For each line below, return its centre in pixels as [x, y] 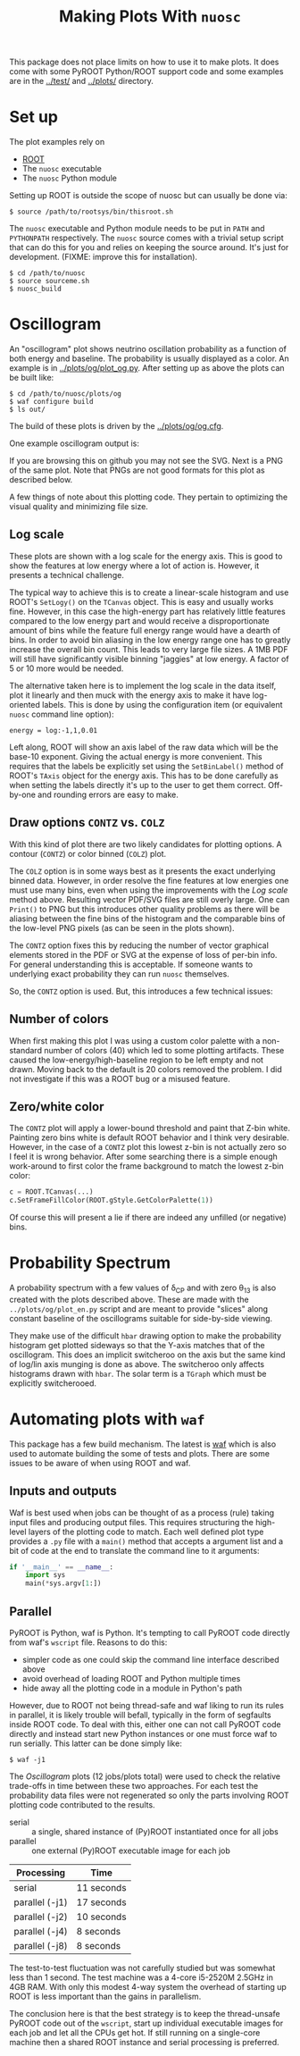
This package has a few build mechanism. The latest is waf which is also [143, 1444]
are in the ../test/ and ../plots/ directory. [81, 81]
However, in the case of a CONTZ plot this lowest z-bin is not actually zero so [148, 1147]
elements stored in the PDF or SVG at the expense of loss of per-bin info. [143, 954]
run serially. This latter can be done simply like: [96, 1743]
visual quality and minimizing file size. [79, 507]
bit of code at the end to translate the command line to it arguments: [134, 1550]
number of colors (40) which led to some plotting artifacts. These [164, 1050]
